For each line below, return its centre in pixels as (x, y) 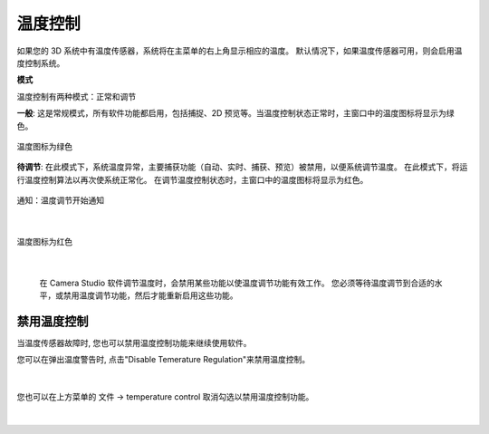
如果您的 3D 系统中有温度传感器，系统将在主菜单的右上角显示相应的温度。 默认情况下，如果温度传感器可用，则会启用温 (240, 51)
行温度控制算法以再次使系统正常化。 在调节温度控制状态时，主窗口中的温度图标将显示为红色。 (192, 179)
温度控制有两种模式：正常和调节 (76, 96)
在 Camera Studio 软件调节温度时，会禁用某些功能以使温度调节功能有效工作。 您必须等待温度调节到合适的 (237, 283)
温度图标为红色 (44, 241)
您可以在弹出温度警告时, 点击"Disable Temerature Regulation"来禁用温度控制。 (163, 360)
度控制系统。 (41, 63)
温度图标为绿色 (44, 146)
